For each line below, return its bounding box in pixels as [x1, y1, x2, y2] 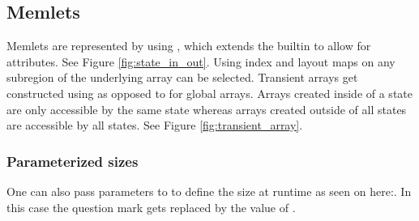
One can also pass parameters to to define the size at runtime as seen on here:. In [6, 182, 412, 199]
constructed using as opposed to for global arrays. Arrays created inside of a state [6, 84, 413, 101]
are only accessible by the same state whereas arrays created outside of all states [6, 100, 407, 117]
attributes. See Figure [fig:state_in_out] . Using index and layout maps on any [6, 53, 395, 70]
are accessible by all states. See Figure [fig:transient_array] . [6, 117, 303, 134]
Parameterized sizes [6, 151, 139, 171]
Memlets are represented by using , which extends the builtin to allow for [6, 37, 371, 54]
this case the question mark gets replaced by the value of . [6, 198, 296, 215]
